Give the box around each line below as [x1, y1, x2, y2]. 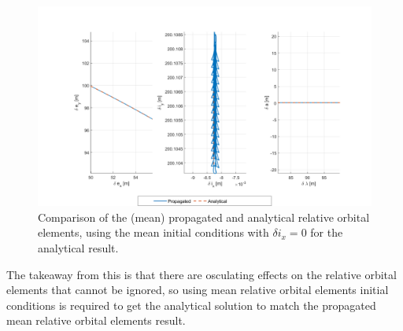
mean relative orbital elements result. [6, 312, 186, 329]
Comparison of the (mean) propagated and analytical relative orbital [38, 208, 370, 225]
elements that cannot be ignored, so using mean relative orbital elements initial [6, 281, 389, 298]
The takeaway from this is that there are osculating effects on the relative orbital [6, 266, 397, 282]
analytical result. [38, 240, 119, 256]
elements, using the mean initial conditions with [38, 224, 269, 241]
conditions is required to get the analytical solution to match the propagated [6, 296, 376, 313]
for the [310, 224, 343, 241]
